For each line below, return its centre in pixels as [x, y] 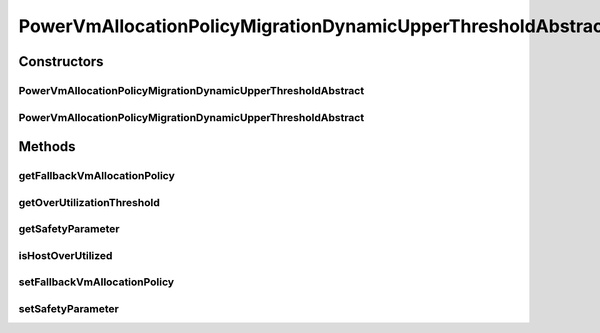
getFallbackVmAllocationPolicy [96, 176]
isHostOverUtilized [65, 255]
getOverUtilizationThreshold [89, 202]
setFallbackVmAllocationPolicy [96, 282]
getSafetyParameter [69, 229]
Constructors [61, 61]
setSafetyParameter [68, 308]
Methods [47, 146]
